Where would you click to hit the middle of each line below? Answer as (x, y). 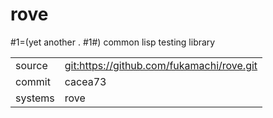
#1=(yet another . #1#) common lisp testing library (113, 42)
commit (33, 81)
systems (35, 98)
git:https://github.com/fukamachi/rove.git (161, 65)
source (31, 65)
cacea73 (85, 81)
